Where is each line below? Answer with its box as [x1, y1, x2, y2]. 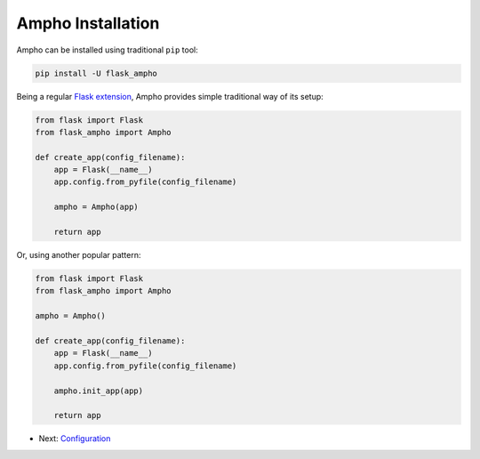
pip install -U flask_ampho [35, 68, 157, 78]
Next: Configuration [38, 433, 111, 444]
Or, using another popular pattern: [16, 250, 141, 260]
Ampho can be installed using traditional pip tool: [16, 44, 199, 55]
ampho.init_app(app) [53, 385, 144, 396]
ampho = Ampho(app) [53, 202, 140, 213]
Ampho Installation [16, 13, 160, 33]
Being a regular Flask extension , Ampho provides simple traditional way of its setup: [16, 91, 324, 101]
